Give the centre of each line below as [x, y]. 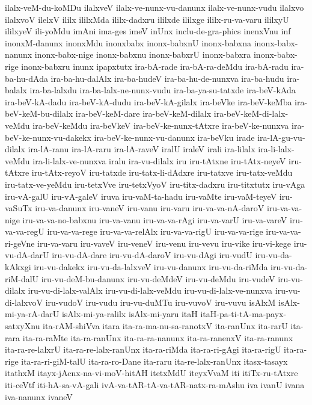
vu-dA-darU [27, 255]
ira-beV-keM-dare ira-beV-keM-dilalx [143, 113]
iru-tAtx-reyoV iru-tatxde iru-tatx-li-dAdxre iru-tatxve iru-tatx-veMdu [162, 172]
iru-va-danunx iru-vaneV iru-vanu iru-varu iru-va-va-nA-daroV [150, 208]
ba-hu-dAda [26, 78]
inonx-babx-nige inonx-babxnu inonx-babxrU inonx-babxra [143, 54]
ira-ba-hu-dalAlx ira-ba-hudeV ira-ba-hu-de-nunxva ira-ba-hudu [167, 78]
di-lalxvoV [24, 302]
